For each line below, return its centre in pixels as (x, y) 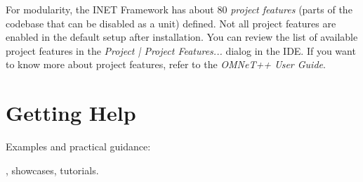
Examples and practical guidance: (78, 147)
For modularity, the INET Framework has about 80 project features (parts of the (179, 9)
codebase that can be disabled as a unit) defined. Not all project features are (171, 23)
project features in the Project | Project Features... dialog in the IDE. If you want (181, 50)
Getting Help (71, 113)
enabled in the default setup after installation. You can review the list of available (182, 37)
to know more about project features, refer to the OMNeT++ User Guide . (166, 64)
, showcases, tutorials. (52, 170)
